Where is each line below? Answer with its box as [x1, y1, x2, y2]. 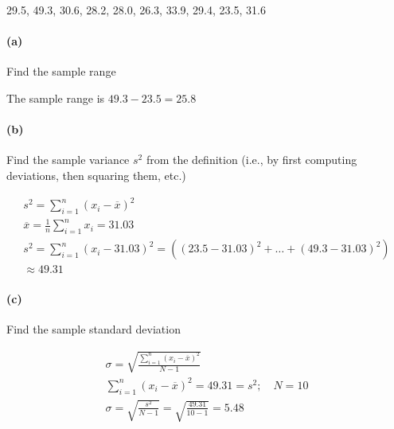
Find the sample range [6, 63, 116, 80]
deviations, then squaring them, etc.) [6, 166, 186, 183]
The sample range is [6, 89, 105, 106]
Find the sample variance [6, 151, 130, 168]
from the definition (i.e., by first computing [146, 151, 357, 168]
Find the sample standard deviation [6, 321, 181, 337]
